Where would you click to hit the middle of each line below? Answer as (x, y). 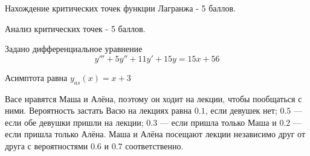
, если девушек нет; (241, 110)
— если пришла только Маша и (218, 122)
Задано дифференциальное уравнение (74, 49)
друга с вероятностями (47, 145)
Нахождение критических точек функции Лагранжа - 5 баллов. (121, 8)
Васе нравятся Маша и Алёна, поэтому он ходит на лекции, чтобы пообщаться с (153, 98)
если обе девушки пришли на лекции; (74, 122)
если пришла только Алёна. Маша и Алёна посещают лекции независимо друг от (155, 134)
